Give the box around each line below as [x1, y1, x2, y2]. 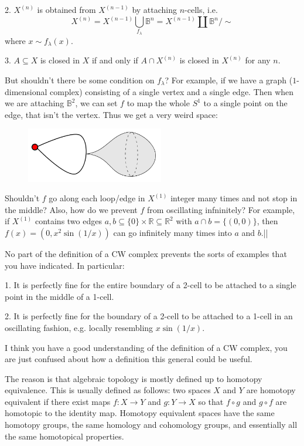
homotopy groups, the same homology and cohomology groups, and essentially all [5, 418, 298, 431]
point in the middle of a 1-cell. [5, 290, 114, 302]
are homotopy [246, 384, 296, 396]
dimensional [5, 85, 47, 97]
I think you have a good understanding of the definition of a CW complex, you [5, 341, 288, 353]
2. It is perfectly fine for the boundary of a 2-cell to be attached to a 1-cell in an [5, 310, 293, 322]
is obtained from [37, 4, 96, 15]
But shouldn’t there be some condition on [5, 73, 155, 86]
